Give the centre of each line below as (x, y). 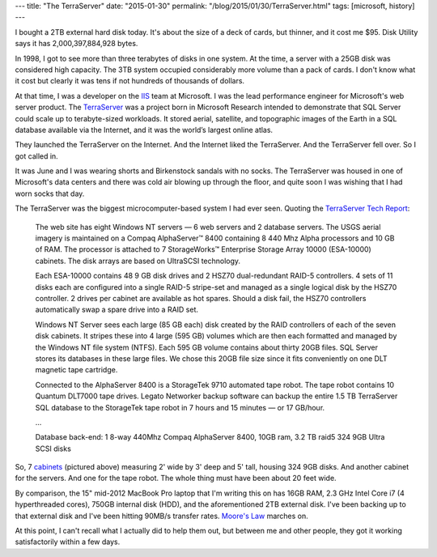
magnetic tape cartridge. (76, 370)
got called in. (36, 156)
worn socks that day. (50, 193)
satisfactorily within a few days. (68, 542)
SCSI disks (53, 449)
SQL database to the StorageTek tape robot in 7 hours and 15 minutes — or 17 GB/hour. (180, 407)
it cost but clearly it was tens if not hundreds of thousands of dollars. (130, 81)
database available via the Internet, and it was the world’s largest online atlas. (144, 130)
